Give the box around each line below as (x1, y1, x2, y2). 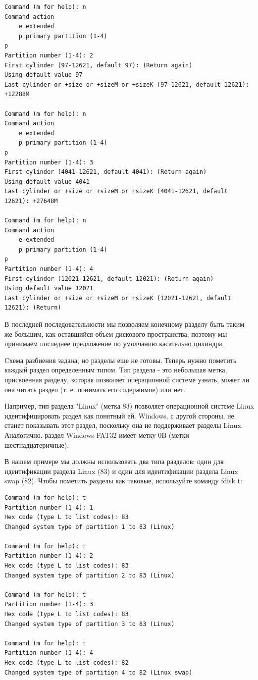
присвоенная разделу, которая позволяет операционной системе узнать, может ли (4, 374, 250, 384)
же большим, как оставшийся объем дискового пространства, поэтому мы (4, 328, 227, 339)
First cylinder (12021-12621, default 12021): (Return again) (4, 275, 214, 282)
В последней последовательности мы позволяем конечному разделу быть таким (4, 319, 245, 329)
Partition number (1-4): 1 (4, 504, 93, 511)
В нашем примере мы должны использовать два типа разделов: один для (4, 456, 224, 467)
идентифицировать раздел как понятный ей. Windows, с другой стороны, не (4, 410, 234, 420)
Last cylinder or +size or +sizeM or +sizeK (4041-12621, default (4, 188, 228, 195)
